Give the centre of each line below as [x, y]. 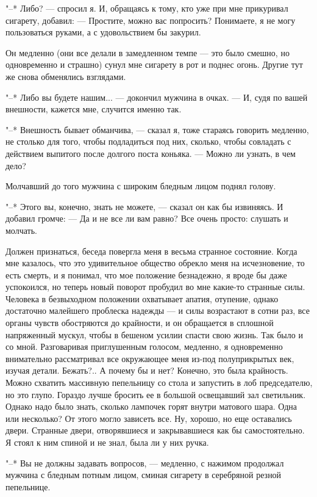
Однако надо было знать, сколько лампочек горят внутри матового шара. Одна [151, 406]
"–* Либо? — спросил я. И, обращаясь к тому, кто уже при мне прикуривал [147, 8]
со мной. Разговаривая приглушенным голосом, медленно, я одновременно [144, 346]
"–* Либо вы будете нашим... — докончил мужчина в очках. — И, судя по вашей [157, 97]
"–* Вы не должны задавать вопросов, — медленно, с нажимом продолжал [145, 463]
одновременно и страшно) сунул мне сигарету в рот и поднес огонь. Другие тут [154, 64]
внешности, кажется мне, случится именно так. [94, 109]
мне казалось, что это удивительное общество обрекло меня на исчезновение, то [155, 263]
